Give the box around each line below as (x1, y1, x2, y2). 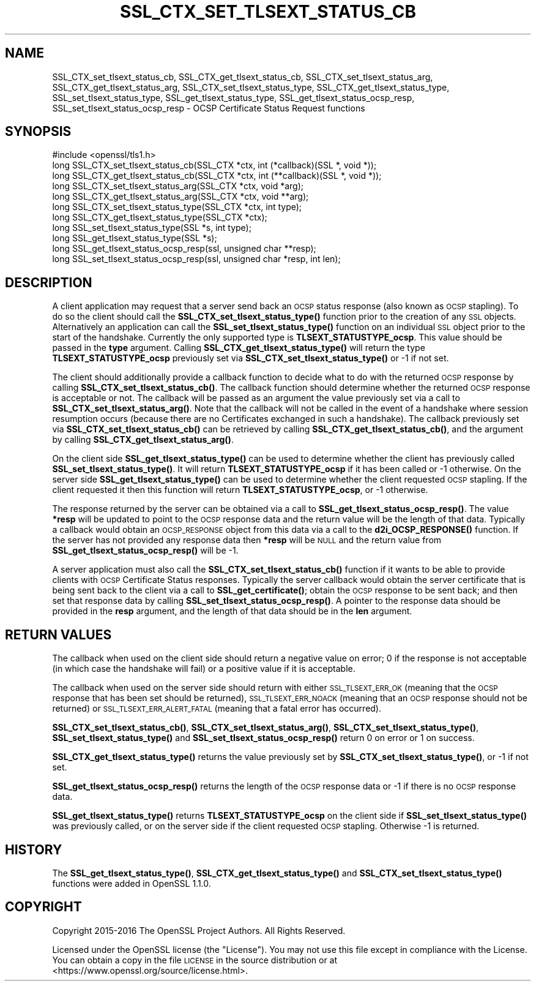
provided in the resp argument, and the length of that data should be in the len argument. (52, 606, 412, 617)
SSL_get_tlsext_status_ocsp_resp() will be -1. (52, 545, 239, 556)
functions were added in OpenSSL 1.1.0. (52, 878, 211, 889)
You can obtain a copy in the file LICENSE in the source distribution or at (52, 954, 338, 965)
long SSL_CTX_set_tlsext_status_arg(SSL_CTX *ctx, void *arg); (52, 181, 303, 192)
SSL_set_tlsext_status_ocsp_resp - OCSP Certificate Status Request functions (52, 102, 365, 113)
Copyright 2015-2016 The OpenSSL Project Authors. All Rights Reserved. (52, 925, 346, 936)
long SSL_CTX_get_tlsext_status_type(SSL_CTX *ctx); (52, 212, 267, 223)
